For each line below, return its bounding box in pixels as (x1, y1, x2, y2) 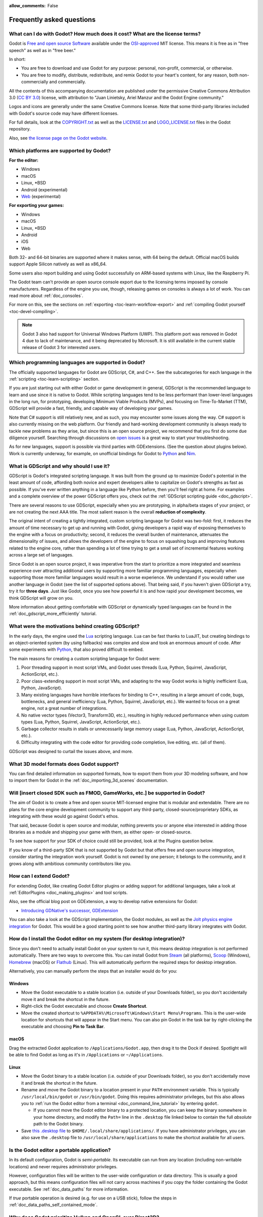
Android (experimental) (21, 186, 68, 192)
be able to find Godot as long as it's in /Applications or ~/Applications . (9, 1052, 164, 1058)
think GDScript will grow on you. (9, 595, 74, 601)
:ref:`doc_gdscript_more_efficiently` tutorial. (9, 611, 97, 617)
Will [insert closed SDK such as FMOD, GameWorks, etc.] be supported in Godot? (9, 790, 205, 796)
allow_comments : (9, 3, 46, 8)
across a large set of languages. (9, 552, 74, 558)
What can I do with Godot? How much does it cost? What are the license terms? (9, 30, 201, 37)
